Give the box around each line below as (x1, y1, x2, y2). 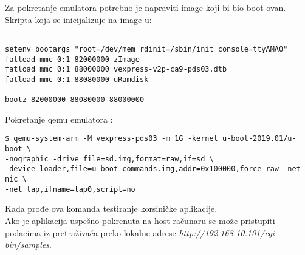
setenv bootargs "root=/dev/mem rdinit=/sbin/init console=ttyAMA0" (5, 44, 288, 53)
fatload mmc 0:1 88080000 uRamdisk (5, 75, 149, 84)
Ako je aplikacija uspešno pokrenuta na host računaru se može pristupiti (5, 214, 275, 226)
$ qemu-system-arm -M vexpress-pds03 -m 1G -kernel (5, 134, 218, 143)
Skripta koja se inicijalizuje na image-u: (5, 13, 152, 25)
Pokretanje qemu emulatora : (5, 112, 113, 125)
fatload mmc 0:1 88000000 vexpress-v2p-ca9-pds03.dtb (5, 65, 227, 74)
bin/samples (5, 238, 49, 251)
